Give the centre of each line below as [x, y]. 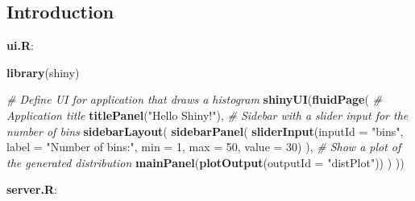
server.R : [32, 189]
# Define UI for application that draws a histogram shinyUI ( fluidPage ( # [194, 99]
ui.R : [20, 45]
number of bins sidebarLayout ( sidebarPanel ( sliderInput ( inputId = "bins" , [205, 131]
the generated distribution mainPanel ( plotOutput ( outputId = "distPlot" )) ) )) [205, 162]
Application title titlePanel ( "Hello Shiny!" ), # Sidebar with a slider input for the [207, 115]
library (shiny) [43, 72]
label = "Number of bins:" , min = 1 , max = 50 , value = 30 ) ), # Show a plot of [204, 147]
